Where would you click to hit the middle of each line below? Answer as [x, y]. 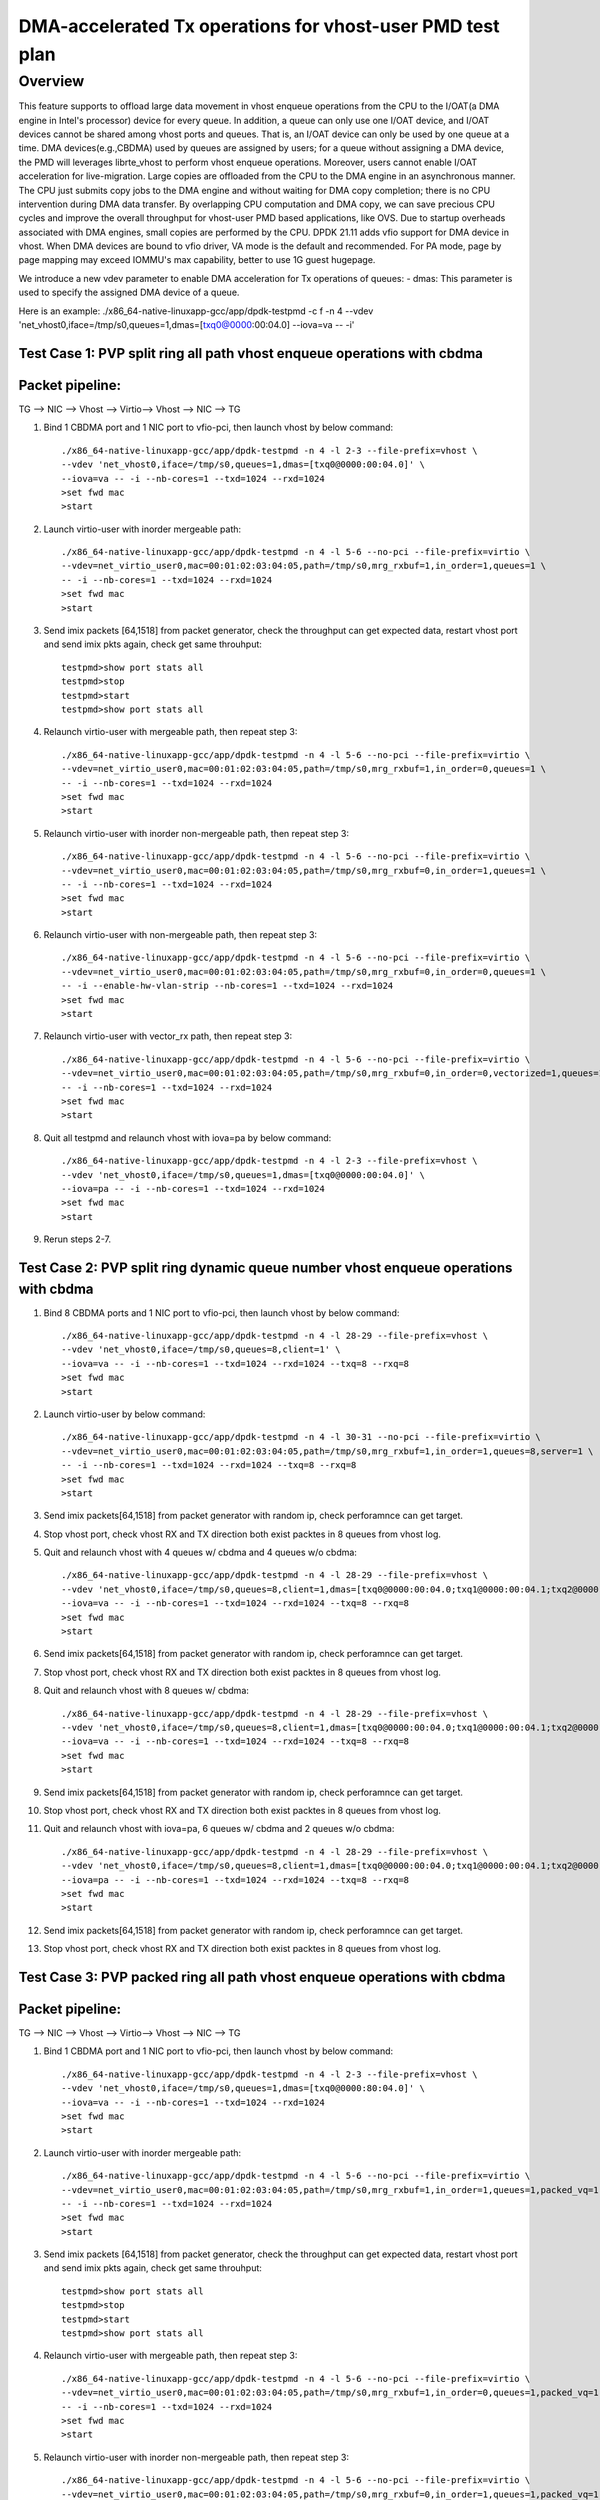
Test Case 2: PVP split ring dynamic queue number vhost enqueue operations [265, 1267]
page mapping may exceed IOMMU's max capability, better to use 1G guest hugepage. [197, 260]
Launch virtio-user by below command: [124, 1414]
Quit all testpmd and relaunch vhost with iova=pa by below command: [187, 1137]
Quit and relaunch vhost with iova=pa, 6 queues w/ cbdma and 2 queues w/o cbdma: [219, 1829]
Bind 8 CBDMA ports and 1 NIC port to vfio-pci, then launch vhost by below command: [221, 1312]
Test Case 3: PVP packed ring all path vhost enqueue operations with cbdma [262, 1976]
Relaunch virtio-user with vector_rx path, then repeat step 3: [168, 1036]
